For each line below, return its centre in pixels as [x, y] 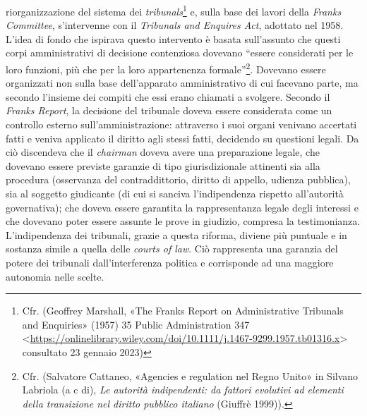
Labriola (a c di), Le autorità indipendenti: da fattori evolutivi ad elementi [183, 390]
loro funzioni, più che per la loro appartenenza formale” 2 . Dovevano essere [166, 68]
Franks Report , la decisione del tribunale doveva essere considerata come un [169, 110]
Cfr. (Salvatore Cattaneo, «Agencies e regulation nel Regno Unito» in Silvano [190, 375]
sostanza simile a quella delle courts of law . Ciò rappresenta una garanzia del [172, 249]
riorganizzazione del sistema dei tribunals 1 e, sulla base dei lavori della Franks [174, 10]
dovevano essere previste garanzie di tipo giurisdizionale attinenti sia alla [163, 165]
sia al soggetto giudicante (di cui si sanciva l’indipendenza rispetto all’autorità [175, 194]
